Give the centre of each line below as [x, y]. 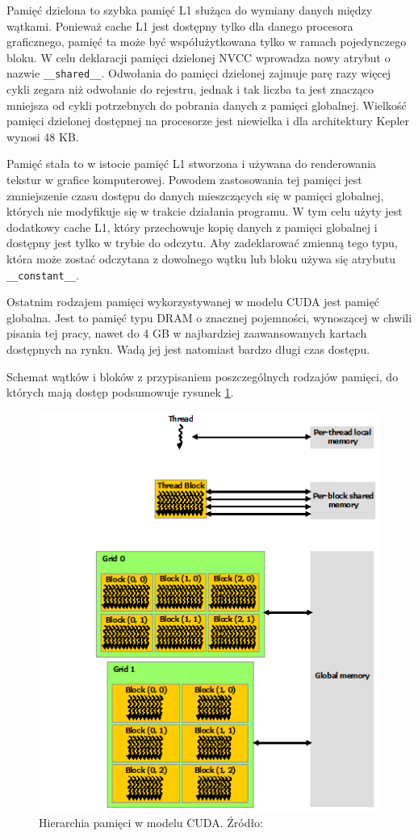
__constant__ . [43, 274]
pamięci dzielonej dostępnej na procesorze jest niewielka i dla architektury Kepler [208, 121]
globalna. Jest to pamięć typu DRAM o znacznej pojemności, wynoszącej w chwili [209, 317]
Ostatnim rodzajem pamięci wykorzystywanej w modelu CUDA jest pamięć [193, 302]
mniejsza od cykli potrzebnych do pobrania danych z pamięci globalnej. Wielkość [207, 105]
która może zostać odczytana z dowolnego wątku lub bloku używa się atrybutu [201, 258]
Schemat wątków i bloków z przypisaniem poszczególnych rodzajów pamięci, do [203, 376]
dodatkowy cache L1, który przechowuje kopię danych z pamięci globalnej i [192, 227]
